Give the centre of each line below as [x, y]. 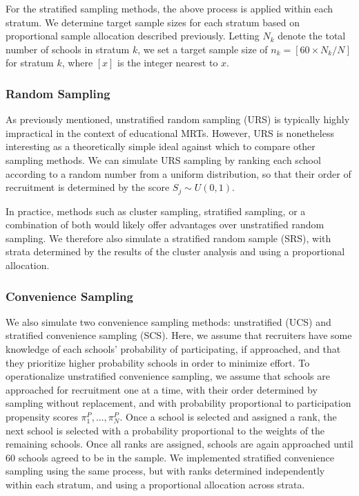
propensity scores [42, 416]
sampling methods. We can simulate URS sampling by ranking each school [163, 159]
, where [77, 63]
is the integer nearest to [168, 63]
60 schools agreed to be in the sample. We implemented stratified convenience [170, 457]
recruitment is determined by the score [88, 187]
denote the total [312, 36]
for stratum [30, 63]
